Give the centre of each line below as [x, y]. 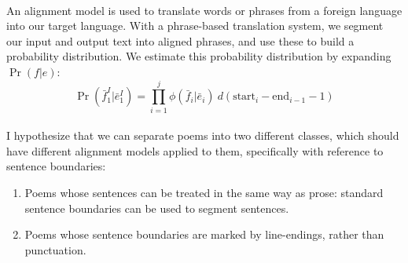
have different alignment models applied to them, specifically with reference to [195, 150]
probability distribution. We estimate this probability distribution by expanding [199, 56]
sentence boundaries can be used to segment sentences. [157, 208]
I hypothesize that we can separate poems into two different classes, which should [203, 135]
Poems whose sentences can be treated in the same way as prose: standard [204, 193]
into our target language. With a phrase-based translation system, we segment [195, 26]
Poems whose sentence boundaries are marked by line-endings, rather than [204, 234]
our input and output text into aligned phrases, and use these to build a [180, 40]
